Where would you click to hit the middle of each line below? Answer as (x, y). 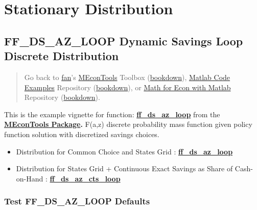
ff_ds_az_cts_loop (85, 178)
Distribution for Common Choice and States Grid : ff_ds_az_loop (124, 151)
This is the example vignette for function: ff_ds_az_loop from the (112, 114)
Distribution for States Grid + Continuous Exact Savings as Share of (124, 168)
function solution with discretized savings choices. (82, 134)
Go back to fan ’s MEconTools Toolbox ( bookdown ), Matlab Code (127, 77)
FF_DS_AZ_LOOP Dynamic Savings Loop (124, 41)
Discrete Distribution (62, 56)
